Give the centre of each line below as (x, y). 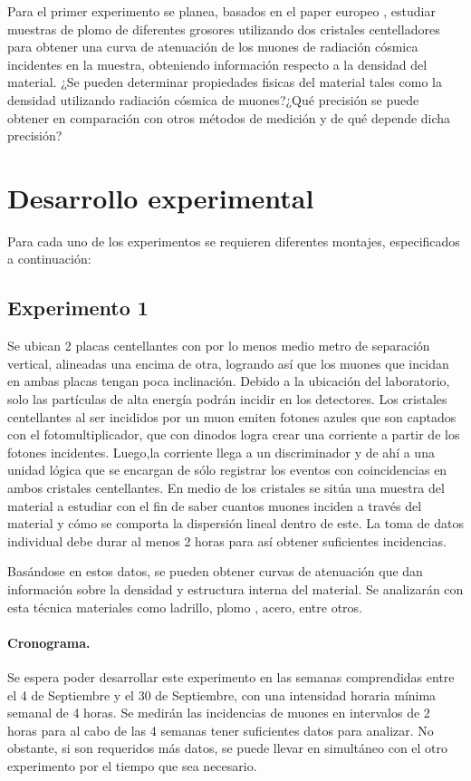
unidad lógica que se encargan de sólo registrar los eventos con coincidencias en (227, 470)
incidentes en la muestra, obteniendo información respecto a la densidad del (217, 64)
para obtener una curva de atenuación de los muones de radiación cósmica (213, 47)
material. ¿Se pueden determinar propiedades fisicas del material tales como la (225, 82)
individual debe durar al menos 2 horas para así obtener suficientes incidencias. (227, 540)
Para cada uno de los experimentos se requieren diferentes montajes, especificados (234, 241)
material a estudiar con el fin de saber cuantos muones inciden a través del (215, 505)
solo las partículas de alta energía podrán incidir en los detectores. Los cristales (227, 399)
